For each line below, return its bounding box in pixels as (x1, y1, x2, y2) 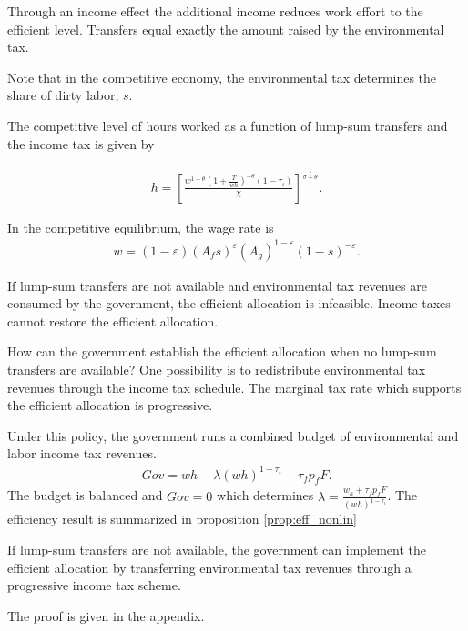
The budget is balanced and (7, 486, 163, 505)
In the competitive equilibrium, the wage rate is (7, 217, 274, 236)
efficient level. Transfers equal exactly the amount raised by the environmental (7, 19, 444, 38)
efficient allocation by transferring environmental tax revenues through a (7, 557, 412, 576)
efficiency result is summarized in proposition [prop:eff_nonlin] (7, 509, 357, 528)
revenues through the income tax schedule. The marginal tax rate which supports (7, 377, 462, 396)
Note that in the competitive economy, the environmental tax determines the (7, 67, 437, 86)
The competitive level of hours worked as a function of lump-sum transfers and (7, 115, 448, 135)
